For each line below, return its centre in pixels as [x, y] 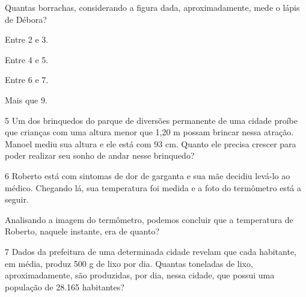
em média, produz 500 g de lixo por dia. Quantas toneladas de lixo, [129, 263]
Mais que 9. [26, 100]
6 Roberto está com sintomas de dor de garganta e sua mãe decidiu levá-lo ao [148, 175]
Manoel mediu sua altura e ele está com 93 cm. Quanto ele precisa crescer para [151, 143]
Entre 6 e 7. [27, 80]
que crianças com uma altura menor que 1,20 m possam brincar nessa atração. [149, 132]
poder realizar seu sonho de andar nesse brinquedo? [100, 155]
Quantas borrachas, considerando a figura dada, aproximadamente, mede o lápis [152, 7]
